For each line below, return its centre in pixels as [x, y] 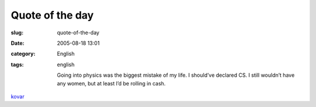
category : [23, 54]
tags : [17, 65]
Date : [18, 43]
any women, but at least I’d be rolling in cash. [111, 83]
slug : [17, 33]
